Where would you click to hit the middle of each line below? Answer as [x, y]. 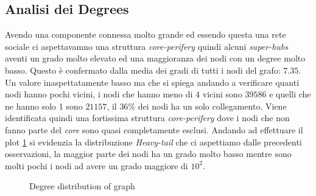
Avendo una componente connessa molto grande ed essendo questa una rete [146, 34]
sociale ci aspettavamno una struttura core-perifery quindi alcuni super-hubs [147, 46]
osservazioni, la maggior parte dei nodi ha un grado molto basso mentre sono [148, 154]
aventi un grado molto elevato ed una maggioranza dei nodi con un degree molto [155, 58]
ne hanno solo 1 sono [44, 106]
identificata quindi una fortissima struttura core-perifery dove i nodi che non [147, 118]
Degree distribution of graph [82, 186]
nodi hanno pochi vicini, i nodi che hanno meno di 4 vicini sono [124, 94]
